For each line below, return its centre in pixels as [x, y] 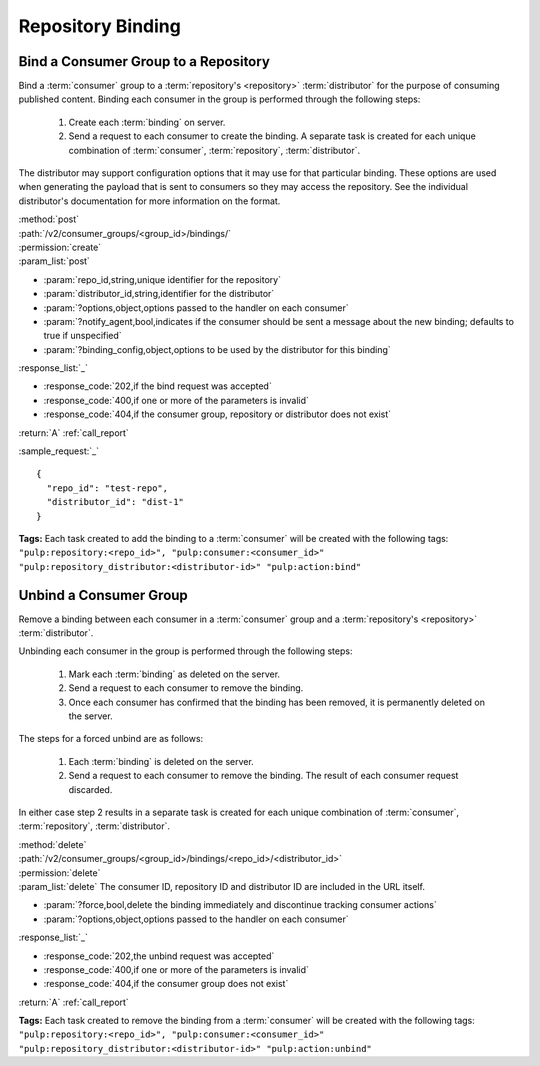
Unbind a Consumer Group [103, 595]
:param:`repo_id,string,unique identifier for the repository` [162, 279]
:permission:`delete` [59, 872]
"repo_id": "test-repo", [107, 488]
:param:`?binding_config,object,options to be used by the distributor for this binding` [217, 349]
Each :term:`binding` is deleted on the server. [161, 761]
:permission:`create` [60, 247]
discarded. [90, 789]
